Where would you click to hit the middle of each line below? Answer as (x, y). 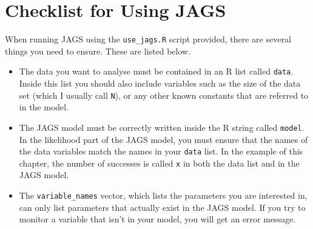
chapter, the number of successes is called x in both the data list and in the (159, 163)
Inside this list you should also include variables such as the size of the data (160, 83)
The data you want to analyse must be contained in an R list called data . (156, 71)
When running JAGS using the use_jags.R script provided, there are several (148, 39)
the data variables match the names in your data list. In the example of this (161, 151)
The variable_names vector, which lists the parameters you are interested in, (163, 195)
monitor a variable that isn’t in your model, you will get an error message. (157, 219)
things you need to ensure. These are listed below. (98, 51)
